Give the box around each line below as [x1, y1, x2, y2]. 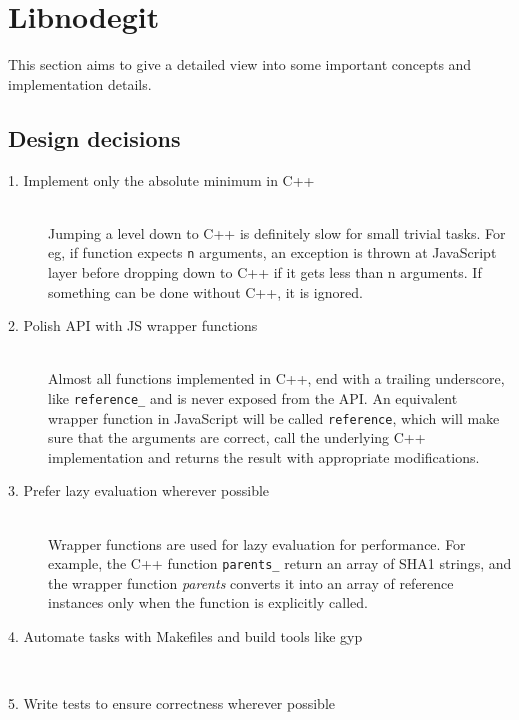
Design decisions [8, 122, 181, 153]
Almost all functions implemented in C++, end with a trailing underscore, [48, 368, 505, 389]
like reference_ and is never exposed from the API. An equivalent [48, 387, 458, 408]
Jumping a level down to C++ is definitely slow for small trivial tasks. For [48, 222, 506, 243]
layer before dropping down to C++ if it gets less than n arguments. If [48, 261, 482, 282]
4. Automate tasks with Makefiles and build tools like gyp [8, 626, 363, 647]
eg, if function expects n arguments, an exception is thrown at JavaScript [48, 242, 497, 263]
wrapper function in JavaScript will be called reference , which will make [48, 407, 500, 428]
